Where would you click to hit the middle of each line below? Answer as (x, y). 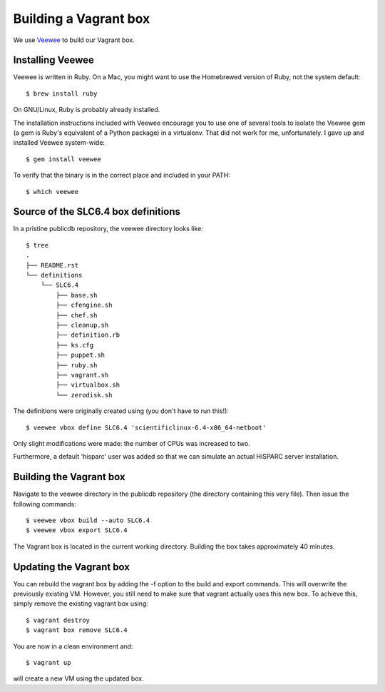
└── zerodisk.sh (84, 395)
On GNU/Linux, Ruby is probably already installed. (87, 110)
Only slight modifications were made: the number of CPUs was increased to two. (132, 443)
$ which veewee (52, 192)
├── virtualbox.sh (88, 385)
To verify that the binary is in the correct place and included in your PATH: (122, 175)
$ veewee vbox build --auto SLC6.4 (88, 520)
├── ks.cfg (75, 345)
